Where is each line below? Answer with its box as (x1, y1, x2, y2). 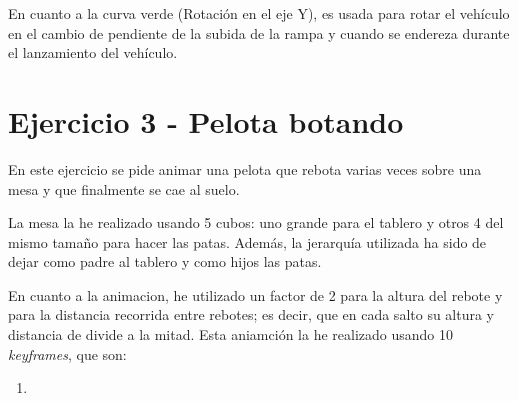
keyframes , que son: (8, 343, 127, 364)
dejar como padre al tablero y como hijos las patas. (8, 251, 322, 272)
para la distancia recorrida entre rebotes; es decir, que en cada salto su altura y (8, 304, 495, 325)
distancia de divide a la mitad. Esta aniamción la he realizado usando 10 (8, 324, 453, 345)
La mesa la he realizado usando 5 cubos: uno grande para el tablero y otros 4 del (8, 212, 504, 233)
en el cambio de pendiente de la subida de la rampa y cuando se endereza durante (8, 22, 510, 43)
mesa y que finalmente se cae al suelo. (8, 178, 240, 199)
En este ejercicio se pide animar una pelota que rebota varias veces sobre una (8, 158, 482, 179)
